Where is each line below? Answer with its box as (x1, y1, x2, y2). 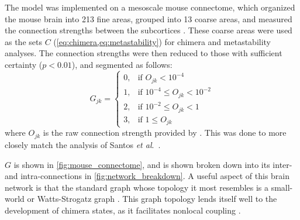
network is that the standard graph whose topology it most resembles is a (5, 181, 268, 193)
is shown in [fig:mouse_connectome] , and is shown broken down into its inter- (13, 158, 292, 170)
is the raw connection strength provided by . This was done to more (43, 126, 287, 139)
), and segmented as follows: (71, 58, 173, 70)
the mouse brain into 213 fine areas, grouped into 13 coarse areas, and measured (5, 12, 292, 25)
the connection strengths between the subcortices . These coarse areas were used (5, 24, 292, 36)
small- (271, 181, 293, 193)
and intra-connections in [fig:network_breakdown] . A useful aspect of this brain (5, 170, 290, 182)
